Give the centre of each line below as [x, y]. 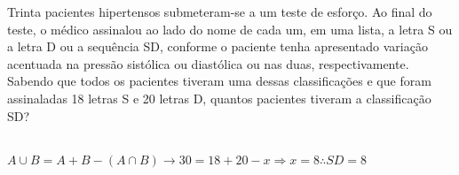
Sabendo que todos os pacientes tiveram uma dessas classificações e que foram [219, 81]
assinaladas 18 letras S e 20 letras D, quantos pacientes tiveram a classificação [219, 98]
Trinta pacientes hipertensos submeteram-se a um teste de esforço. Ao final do [220, 11]
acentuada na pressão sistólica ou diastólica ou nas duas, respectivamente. [208, 63]
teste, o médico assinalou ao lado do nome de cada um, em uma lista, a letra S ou [230, 29]
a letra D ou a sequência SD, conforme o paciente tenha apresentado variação [218, 46]
